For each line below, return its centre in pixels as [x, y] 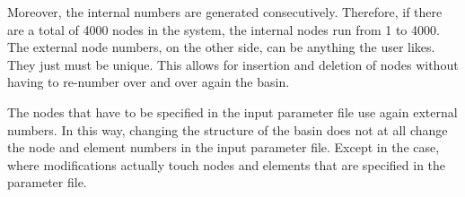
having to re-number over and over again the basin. [149, 82]
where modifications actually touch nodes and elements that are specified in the [227, 164]
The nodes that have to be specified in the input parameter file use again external [232, 111]
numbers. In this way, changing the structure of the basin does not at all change [228, 129]
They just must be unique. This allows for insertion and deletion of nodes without [233, 64]
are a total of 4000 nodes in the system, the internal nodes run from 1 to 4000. [224, 29]
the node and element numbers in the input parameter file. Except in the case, [224, 147]
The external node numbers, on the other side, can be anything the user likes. [221, 47]
